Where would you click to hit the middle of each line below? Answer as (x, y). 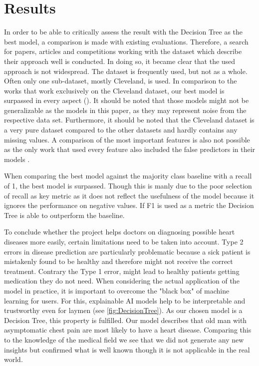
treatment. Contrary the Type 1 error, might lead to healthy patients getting (122, 271)
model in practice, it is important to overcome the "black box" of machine (117, 290)
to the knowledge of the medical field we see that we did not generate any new (124, 339)
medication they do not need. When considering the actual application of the (122, 281)
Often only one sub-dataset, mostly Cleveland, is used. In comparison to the (121, 81)
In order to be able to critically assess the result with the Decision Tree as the (124, 32)
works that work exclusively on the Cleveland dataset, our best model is (114, 90)
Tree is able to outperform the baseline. (64, 215)
